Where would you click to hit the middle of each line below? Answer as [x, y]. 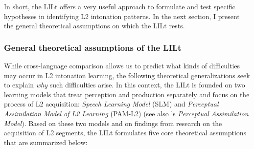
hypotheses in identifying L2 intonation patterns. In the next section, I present [122, 16]
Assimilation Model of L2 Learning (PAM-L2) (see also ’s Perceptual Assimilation [126, 113]
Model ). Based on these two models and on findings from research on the [113, 123]
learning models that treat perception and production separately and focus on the [127, 94]
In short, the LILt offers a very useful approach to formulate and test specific [120, 6]
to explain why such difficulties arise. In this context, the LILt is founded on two [125, 85]
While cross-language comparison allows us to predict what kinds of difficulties [122, 65]
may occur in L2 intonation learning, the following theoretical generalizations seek [127, 75]
